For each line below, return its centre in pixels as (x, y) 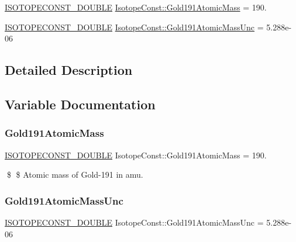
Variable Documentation (80, 104)
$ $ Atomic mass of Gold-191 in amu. (75, 174)
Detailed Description (69, 70)
